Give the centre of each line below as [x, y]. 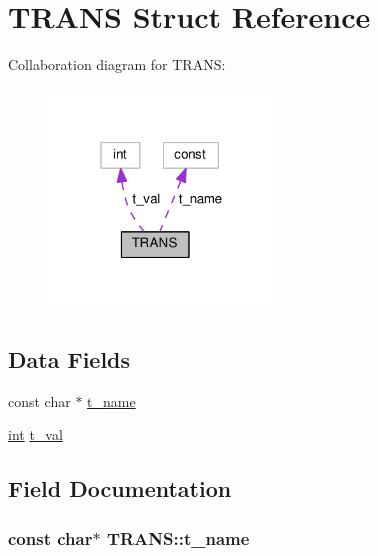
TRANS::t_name [178, 537]
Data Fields [69, 359]
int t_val [35, 434]
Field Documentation [120, 488]
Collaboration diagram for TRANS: [117, 64]
